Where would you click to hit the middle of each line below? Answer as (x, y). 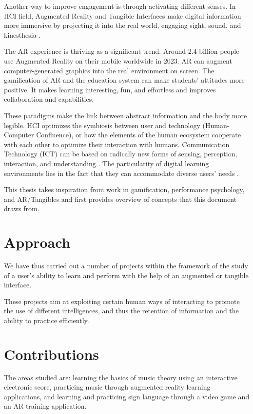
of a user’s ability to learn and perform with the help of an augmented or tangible (126, 275)
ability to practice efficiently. (47, 320)
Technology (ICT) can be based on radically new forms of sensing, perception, (121, 154)
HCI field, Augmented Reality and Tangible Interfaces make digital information (123, 15)
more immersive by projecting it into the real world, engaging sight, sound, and (123, 25)
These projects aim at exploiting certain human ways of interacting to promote (122, 301)
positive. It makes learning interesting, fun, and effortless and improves (110, 89)
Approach (37, 242)
